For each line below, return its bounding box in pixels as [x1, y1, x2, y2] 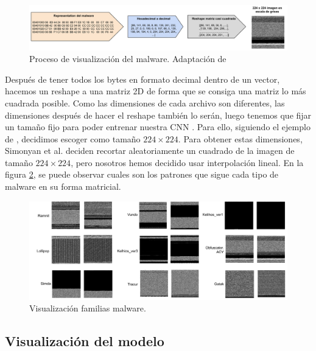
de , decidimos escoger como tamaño [5, 132, 141, 145]
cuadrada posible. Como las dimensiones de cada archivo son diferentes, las [5, 96, 285, 109]
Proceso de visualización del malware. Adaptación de [29, 52, 226, 65]
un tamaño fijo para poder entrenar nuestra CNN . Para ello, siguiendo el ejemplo [5, 120, 311, 133]
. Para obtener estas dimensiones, [178, 132, 303, 145]
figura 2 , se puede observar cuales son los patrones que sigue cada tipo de [5, 168, 279, 181]
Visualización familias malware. [29, 302, 146, 315]
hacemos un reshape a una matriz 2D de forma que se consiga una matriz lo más [5, 85, 306, 97]
